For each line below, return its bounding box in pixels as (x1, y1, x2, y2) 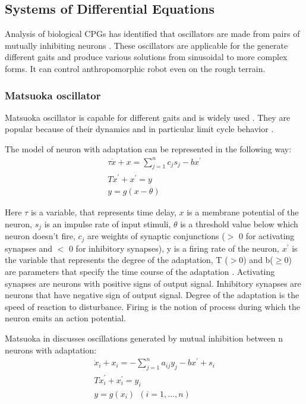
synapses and (5, 242, 52, 254)
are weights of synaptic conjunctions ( (87, 230, 225, 242)
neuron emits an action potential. (5, 312, 126, 324)
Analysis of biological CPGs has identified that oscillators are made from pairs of (5, 27, 300, 40)
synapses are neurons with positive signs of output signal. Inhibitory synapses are (5, 277, 301, 289)
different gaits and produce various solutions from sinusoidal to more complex (5, 51, 288, 63)
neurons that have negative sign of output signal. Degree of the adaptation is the (5, 289, 299, 301)
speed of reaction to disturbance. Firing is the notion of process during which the (5, 300, 301, 312)
